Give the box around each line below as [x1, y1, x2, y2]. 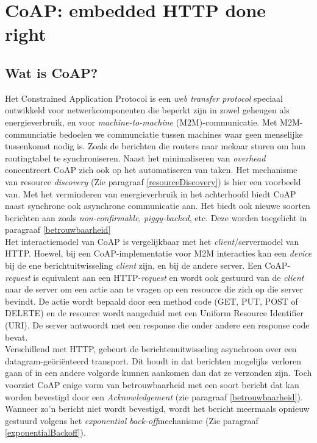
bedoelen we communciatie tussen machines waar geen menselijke [59, 127, 303, 140]
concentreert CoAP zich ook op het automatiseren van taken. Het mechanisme [5, 163, 297, 176]
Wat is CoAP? [5, 63, 98, 82]
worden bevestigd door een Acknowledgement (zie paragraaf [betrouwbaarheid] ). [5, 390, 303, 403]
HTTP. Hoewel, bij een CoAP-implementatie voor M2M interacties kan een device [5, 247, 312, 260]
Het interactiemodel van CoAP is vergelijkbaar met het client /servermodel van [5, 235, 299, 247]
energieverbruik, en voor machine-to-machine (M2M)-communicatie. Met [5, 115, 277, 128]
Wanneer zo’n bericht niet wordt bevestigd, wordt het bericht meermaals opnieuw [5, 402, 310, 415]
